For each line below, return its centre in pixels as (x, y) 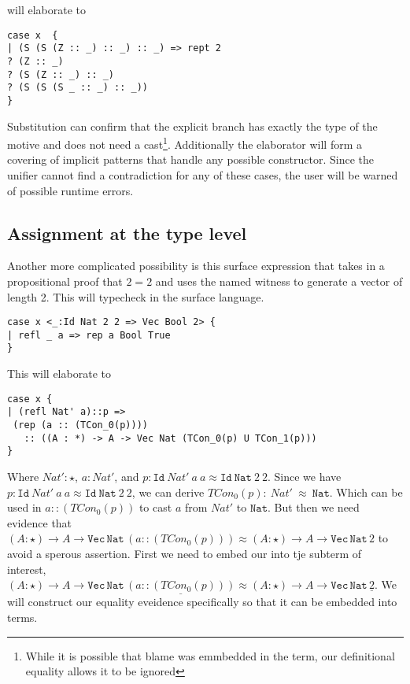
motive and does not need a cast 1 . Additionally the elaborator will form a (185, 143)
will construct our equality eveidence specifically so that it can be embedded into (202, 602)
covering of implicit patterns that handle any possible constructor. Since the (190, 159)
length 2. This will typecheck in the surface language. (136, 296)
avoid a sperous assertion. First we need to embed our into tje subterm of (184, 553)
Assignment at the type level (127, 233)
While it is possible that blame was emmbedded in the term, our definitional (210, 655)
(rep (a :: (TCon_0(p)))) (80, 425)
